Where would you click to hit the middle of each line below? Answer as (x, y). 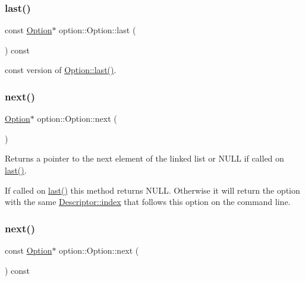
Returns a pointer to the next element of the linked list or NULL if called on (144, 158)
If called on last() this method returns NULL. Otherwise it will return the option (152, 190)
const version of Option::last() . (61, 70)
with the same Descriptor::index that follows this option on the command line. (148, 202)
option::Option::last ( (98, 30)
